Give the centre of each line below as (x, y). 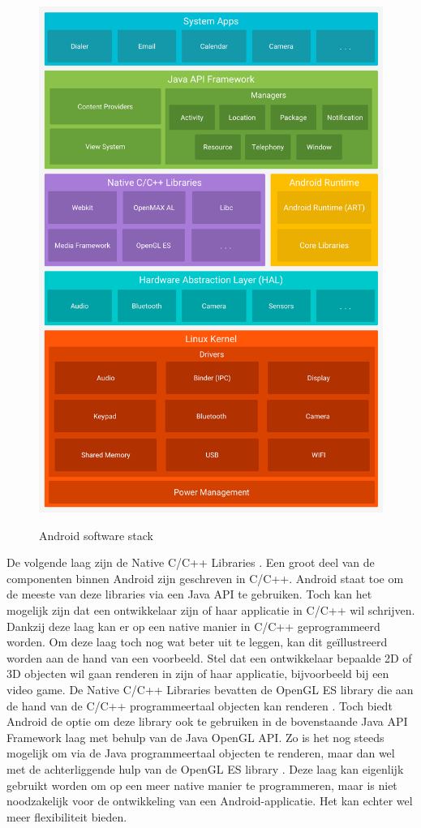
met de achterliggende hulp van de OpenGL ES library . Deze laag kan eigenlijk (205, 769)
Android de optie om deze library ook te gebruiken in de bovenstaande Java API (207, 721)
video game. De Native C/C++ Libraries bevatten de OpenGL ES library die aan (210, 690)
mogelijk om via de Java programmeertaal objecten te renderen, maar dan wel (201, 753)
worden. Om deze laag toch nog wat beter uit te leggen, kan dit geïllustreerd (197, 642)
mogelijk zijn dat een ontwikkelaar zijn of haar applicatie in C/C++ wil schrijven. (211, 610)
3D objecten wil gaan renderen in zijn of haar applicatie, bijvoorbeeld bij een (198, 674)
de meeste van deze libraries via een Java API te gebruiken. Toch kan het (189, 594)
